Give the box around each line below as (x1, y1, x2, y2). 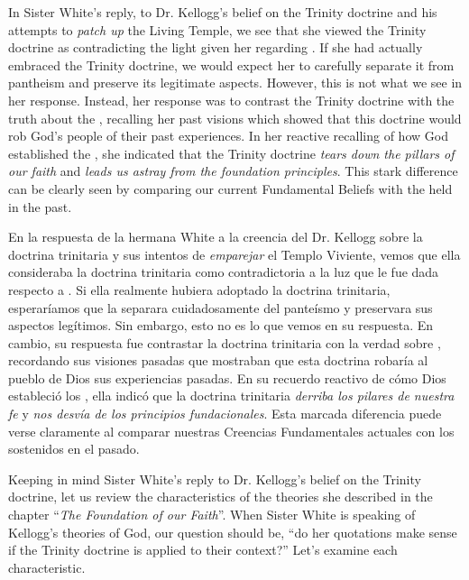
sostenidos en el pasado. (8, 439, 140, 458)
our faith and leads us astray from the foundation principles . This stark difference (8, 161, 458, 180)
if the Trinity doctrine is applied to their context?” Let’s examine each (8, 540, 398, 559)
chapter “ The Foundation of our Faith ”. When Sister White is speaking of (8, 505, 416, 524)
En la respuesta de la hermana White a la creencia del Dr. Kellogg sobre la (8, 227, 423, 246)
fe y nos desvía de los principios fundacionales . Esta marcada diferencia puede (8, 404, 442, 423)
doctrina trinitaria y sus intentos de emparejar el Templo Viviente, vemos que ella (8, 244, 461, 263)
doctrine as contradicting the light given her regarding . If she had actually (8, 38, 423, 57)
